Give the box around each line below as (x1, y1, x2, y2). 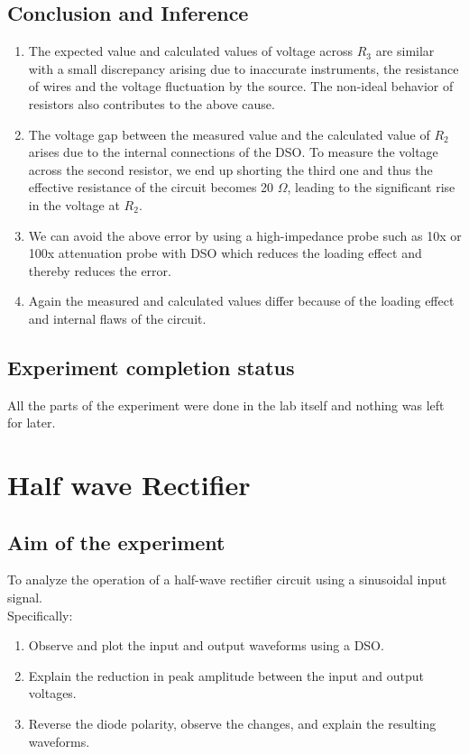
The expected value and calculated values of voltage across (28, 41, 353, 60)
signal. (7, 588, 42, 607)
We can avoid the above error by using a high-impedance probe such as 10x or (28, 225, 462, 244)
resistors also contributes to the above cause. (28, 94, 275, 113)
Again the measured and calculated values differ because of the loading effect (28, 291, 455, 310)
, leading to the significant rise (287, 178, 455, 197)
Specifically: (7, 605, 73, 624)
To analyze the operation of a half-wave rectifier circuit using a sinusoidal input (7, 570, 447, 589)
